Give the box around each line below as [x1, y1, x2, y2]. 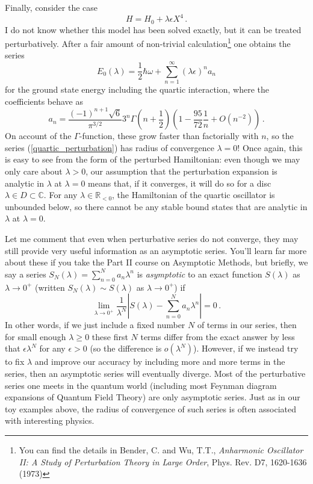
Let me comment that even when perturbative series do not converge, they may [5, 232, 299, 245]
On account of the [5, 129, 72, 142]
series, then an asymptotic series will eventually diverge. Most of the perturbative [5, 367, 306, 379]
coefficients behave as [5, 95, 84, 107]
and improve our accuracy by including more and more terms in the [34, 355, 285, 368]
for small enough [5, 330, 66, 343]
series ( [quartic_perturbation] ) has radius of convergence [5, 141, 214, 154]
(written [34, 281, 65, 293]
